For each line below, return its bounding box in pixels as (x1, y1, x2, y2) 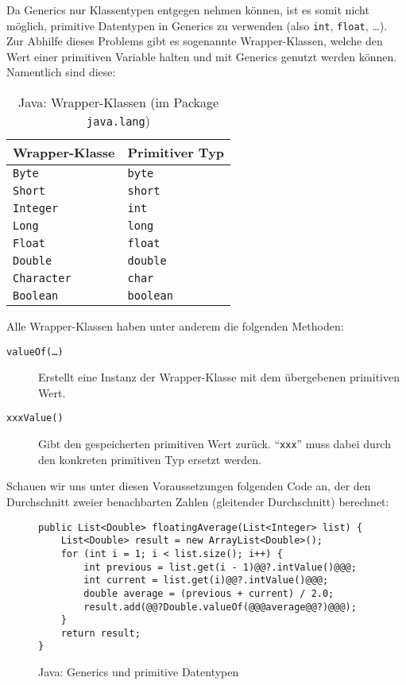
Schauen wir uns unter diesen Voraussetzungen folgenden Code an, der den (6, 478, 371, 494)
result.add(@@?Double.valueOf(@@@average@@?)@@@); (83, 601, 357, 613)
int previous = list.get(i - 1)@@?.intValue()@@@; (83, 561, 357, 573)
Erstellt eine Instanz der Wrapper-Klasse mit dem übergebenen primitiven (38, 369, 400, 385)
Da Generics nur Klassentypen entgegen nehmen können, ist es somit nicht (6, 2, 369, 17)
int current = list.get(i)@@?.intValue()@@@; (83, 575, 329, 586)
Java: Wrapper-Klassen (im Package (17, 93, 219, 112)
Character (13, 272, 72, 285)
